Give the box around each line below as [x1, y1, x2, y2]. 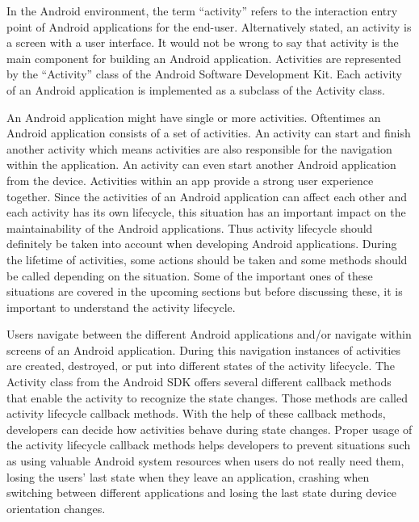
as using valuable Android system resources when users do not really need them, [6, 453, 404, 469]
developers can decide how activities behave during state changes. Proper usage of [6, 420, 413, 437]
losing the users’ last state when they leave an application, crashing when [6, 468, 370, 485]
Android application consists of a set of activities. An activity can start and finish [6, 124, 411, 141]
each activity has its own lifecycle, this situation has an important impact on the [6, 204, 406, 221]
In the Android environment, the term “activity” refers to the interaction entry [6, 2, 398, 19]
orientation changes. [6, 499, 106, 516]
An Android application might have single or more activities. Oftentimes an [6, 108, 381, 125]
